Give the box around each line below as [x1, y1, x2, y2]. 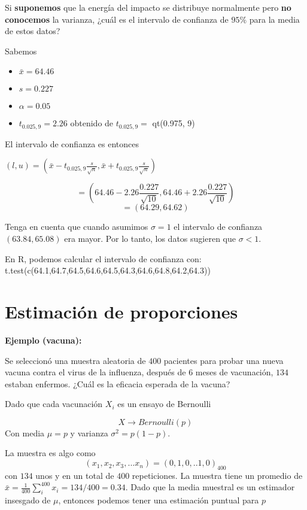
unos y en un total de [35, 469, 114, 481]
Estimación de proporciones [5, 299, 238, 323]
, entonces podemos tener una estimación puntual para [58, 494, 259, 506]
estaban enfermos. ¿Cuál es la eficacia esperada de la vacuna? [5, 377, 230, 390]
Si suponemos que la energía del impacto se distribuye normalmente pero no [5, 1, 291, 13]
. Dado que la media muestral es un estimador [125, 481, 295, 493]
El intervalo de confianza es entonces [5, 137, 139, 150]
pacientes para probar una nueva [163, 354, 284, 366]
